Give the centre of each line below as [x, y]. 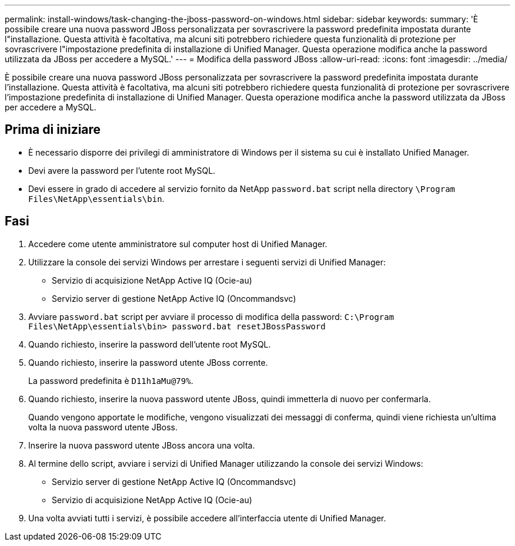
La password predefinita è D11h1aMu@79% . [111, 380]
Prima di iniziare [53, 130]
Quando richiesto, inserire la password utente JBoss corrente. [148, 362]
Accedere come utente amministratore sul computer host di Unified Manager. [178, 244]
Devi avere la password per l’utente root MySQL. [122, 170]
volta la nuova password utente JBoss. [103, 427]
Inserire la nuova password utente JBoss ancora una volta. [142, 445]
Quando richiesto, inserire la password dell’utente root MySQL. [150, 344]
